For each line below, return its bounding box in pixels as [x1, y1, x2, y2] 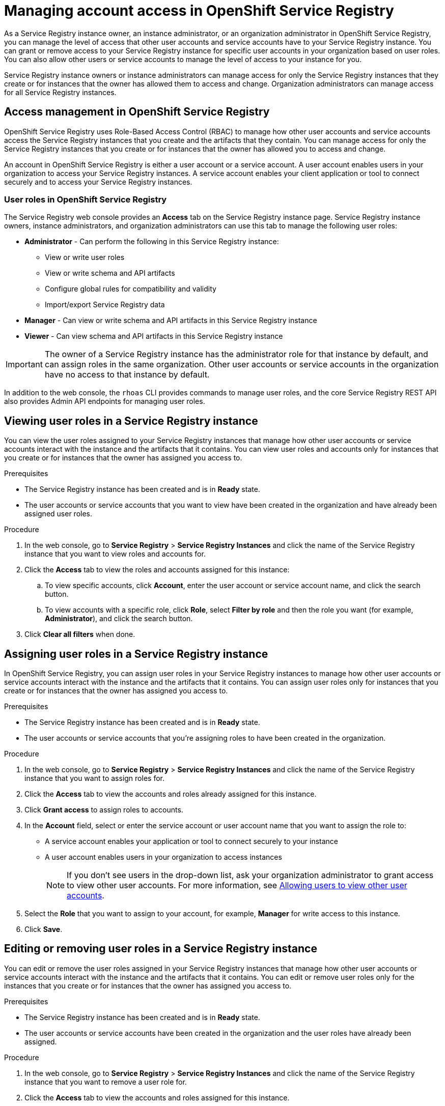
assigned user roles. [24, 509, 93, 518]
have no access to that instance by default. [44, 369, 210, 380]
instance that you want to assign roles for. [24, 774, 164, 783]
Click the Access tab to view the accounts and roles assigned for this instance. [24, 1093, 290, 1102]
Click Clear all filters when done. [24, 630, 135, 639]
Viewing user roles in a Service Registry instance [4, 414, 258, 427]
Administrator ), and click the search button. [45, 614, 193, 623]
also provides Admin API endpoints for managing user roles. [4, 397, 205, 406]
